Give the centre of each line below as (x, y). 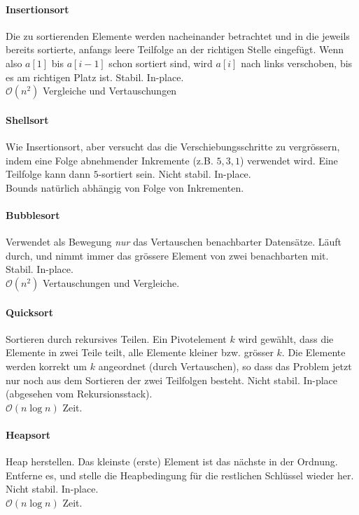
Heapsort (28, 434)
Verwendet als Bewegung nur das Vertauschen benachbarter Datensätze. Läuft (174, 242)
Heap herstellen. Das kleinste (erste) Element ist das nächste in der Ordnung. (172, 461)
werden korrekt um (47, 366)
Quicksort (30, 312)
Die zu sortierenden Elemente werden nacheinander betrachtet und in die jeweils (178, 35)
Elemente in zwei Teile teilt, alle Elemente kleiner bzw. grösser (140, 352)
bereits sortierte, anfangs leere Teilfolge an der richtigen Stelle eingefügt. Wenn (175, 49)
